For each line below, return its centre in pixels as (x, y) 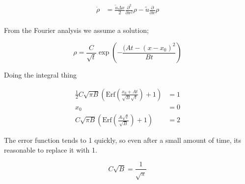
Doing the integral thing (41, 75)
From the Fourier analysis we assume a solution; (76, 30)
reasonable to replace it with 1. (51, 149)
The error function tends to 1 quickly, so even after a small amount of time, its (123, 140)
